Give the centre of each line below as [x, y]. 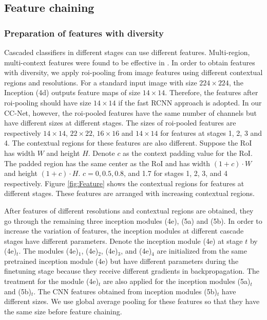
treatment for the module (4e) [52, 281]
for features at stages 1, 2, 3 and [211, 132]
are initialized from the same [202, 251]
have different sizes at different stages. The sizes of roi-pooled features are [120, 123]
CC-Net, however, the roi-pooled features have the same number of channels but [130, 112]
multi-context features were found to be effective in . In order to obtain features [130, 62]
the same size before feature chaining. [63, 311]
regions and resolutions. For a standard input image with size [101, 82]
